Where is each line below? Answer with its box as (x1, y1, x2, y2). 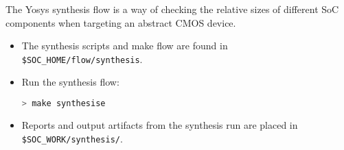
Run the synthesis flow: (21, 75, 119, 89)
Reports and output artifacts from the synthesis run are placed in (21, 117, 298, 132)
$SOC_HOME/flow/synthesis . (21, 51, 143, 66)
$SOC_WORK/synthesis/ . (21, 131, 123, 145)
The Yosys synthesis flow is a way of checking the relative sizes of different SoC (5, 2, 339, 16)
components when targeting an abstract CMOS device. (5, 15, 236, 29)
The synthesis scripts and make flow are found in (21, 38, 228, 53)
